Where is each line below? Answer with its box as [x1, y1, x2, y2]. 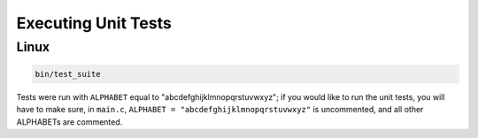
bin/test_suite [35, 69, 101, 79]
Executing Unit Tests [16, 13, 172, 33]
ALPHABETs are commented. [16, 116, 123, 127]
